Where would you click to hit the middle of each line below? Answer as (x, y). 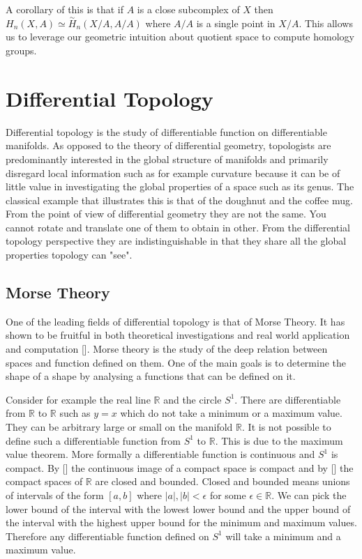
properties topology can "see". (69, 255)
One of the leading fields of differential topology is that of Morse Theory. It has (175, 321)
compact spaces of (44, 481)
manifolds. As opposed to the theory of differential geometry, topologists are (168, 145)
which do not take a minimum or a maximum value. (231, 413)
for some (228, 495)
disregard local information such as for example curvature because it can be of (173, 173)
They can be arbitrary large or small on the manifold (119, 427)
